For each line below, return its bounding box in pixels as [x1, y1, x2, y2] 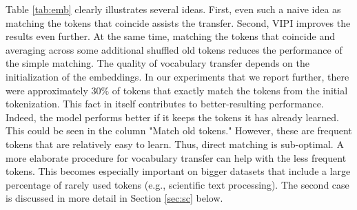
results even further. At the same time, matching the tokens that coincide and [6, 29, 335, 43]
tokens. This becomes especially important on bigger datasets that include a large [6, 164, 351, 178]
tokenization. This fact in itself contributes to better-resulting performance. [6, 96, 324, 111]
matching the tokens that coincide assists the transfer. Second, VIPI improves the [6, 15, 351, 30]
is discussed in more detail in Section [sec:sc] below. [6, 191, 223, 205]
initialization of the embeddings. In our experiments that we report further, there [6, 69, 349, 83]
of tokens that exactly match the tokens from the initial [112, 83, 348, 97]
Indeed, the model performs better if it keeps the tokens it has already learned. [6, 109, 339, 124]
